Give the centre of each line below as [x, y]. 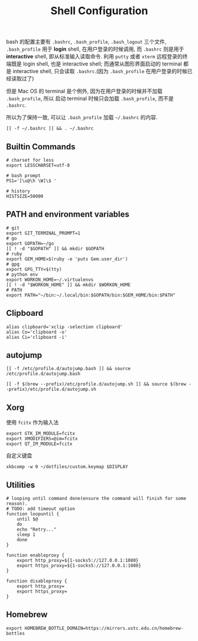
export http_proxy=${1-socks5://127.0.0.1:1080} [78, 561]
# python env [22, 274]
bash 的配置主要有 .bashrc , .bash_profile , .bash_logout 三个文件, [86, 42]
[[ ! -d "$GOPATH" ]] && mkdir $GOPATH [55, 248]
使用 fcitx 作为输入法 [33, 423]
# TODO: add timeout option [41, 509]
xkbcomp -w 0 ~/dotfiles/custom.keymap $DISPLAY [67, 467]
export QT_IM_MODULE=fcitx [39, 444]
